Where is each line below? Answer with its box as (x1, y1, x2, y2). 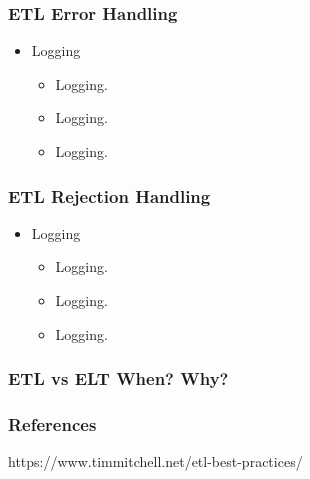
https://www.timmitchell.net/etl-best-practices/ (8, 451, 303, 472)
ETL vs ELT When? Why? (8, 366, 229, 391)
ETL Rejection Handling (8, 183, 211, 208)
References (8, 411, 97, 436)
